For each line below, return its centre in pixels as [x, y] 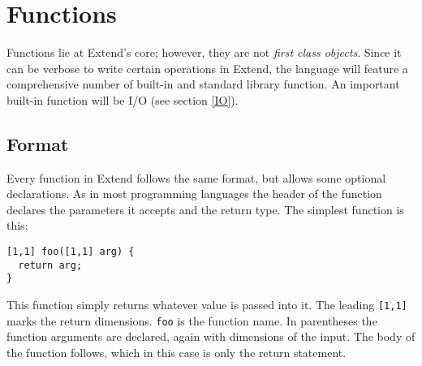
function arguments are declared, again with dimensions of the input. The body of [211, 336]
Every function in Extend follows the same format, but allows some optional [196, 177]
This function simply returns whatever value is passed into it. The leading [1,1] [207, 305]
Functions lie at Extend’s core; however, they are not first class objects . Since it [204, 52]
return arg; [50, 265]
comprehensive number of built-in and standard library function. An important [203, 84]
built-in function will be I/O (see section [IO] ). [123, 99]
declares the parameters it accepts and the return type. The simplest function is [205, 209]
